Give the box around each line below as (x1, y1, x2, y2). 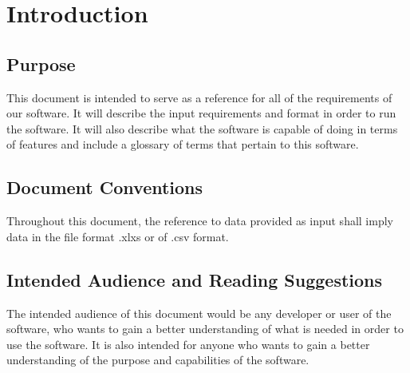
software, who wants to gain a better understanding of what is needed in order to (6, 320, 404, 337)
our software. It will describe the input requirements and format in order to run (6, 105, 396, 121)
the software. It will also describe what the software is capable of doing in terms (6, 120, 398, 137)
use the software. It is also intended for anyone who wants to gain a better (6, 335, 370, 352)
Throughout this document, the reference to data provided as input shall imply (6, 212, 393, 229)
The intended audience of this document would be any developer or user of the (6, 304, 392, 321)
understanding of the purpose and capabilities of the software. (6, 351, 309, 368)
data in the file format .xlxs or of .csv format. (6, 228, 229, 244)
